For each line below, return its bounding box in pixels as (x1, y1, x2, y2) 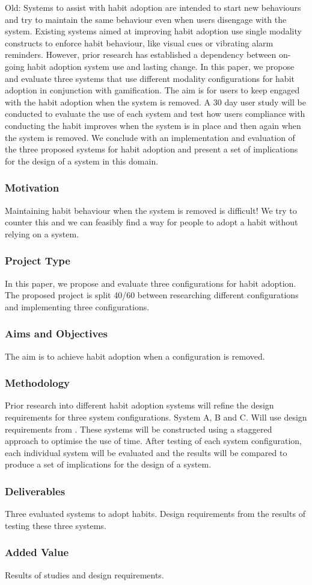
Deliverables (5, 483, 66, 498)
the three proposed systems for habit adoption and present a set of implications (5, 143, 298, 155)
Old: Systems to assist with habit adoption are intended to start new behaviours (5, 1, 301, 13)
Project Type (5, 253, 70, 268)
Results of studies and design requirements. (5, 568, 164, 581)
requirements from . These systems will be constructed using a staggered (5, 422, 272, 435)
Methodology (5, 375, 70, 390)
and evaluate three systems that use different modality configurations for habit (5, 72, 295, 84)
